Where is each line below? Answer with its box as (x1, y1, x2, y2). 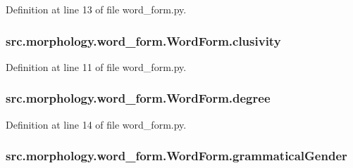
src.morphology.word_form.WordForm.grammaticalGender (6, 147, 347, 164)
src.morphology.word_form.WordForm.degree (6, 89, 271, 107)
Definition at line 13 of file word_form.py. (6, 2, 187, 16)
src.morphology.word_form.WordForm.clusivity (6, 32, 281, 49)
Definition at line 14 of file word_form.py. (6, 117, 187, 131)
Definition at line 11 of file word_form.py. (6, 59, 187, 74)
